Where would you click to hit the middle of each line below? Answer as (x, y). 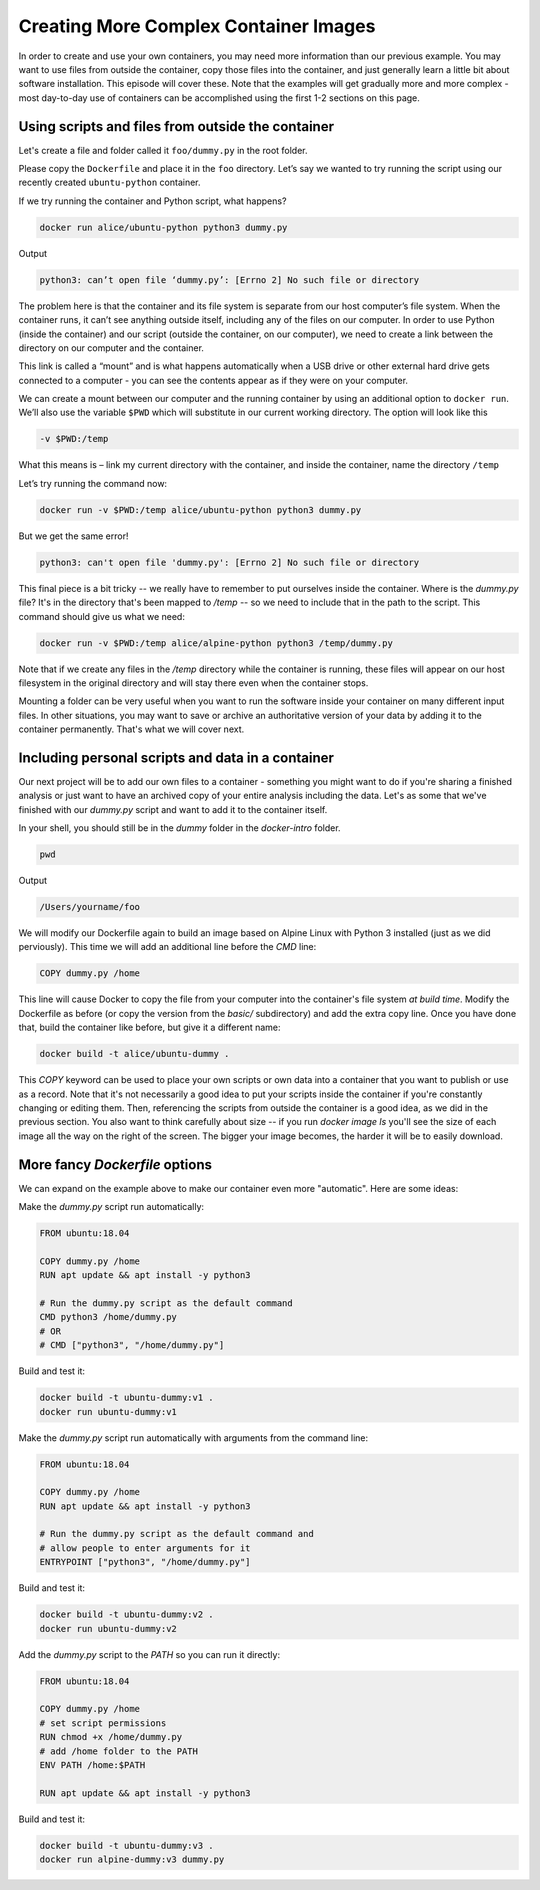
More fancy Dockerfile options (115, 1164)
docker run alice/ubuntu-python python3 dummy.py (163, 227)
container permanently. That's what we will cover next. (131, 729)
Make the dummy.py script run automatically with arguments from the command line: (193, 1437)
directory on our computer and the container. (111, 347)
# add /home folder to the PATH (119, 1751)
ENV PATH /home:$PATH (92, 1764)
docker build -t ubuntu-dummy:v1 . (126, 1398)
